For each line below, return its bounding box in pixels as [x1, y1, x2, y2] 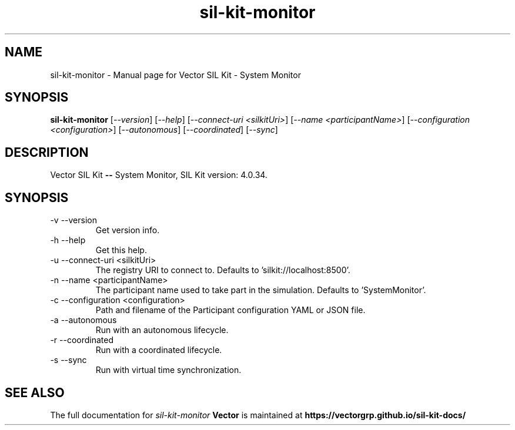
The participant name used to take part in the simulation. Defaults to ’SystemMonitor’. [95, 285, 426, 295]
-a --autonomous [50, 315, 117, 325]
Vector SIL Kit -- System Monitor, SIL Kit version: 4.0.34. [50, 170, 267, 180]
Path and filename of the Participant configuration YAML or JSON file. [95, 305, 366, 315]
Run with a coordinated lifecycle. [95, 345, 222, 355]
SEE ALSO [5, 385, 65, 400]
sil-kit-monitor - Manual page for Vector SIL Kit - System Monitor [50, 69, 301, 80]
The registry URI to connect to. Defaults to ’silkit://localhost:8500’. [95, 265, 350, 276]
